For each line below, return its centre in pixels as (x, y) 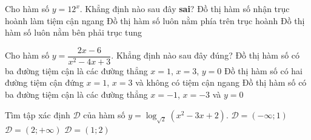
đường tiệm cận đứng (44, 82)
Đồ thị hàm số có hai (263, 70)
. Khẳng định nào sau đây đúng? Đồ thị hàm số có (206, 55)
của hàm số (104, 114)
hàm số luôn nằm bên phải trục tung (74, 32)
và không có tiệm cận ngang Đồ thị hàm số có (221, 82)
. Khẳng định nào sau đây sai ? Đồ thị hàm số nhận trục (185, 8)
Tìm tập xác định (38, 114)
